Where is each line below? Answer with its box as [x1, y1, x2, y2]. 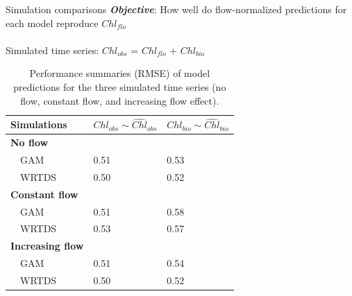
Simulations [10, 117, 67, 132]
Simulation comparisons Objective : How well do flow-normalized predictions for [6, 2, 347, 16]
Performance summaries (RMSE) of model [29, 66, 210, 80]
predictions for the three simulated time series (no [13, 79, 226, 94]
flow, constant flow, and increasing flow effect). [20, 93, 219, 107]
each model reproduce [6, 15, 99, 30]
